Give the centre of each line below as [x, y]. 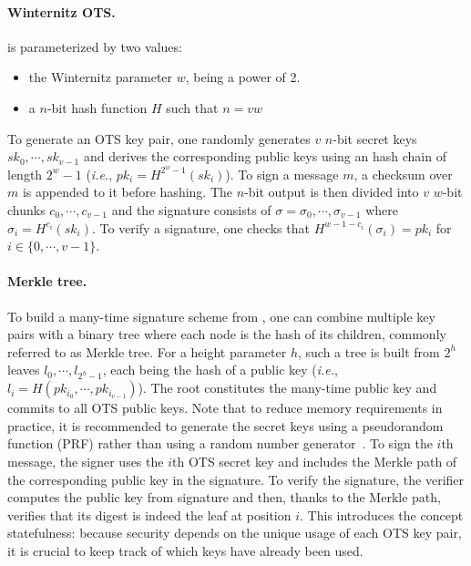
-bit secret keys [375, 138]
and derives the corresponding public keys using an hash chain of [265, 156]
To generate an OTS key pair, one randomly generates [159, 138]
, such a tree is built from [369, 351]
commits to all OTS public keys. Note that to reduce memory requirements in [225, 408]
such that [192, 107]
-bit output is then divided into [332, 192]
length [25, 174]
